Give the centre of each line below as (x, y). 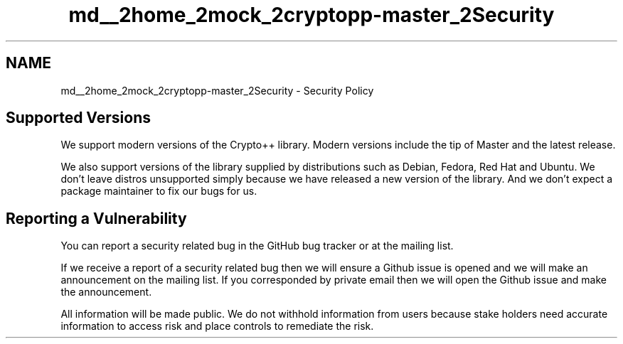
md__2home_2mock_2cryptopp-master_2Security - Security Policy (217, 90)
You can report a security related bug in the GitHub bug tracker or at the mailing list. (257, 246)
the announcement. (106, 292)
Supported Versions (78, 118)
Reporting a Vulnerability (96, 218)
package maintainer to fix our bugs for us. (159, 191)
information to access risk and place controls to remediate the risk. (217, 326)
